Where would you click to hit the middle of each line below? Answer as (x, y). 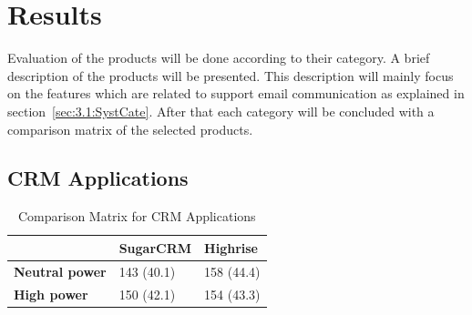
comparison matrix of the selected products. (130, 129)
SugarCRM (155, 247)
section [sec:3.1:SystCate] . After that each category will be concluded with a (221, 111)
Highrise (231, 247)
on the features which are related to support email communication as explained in (236, 93)
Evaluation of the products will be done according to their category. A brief (219, 58)
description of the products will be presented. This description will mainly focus (231, 75)
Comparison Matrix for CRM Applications (137, 216)
